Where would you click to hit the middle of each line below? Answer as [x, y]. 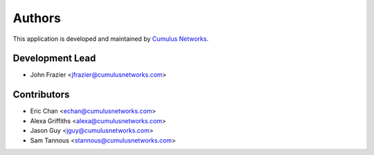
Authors [37, 18]
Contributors [41, 94]
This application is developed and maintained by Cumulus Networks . [111, 39]
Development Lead [54, 58]
